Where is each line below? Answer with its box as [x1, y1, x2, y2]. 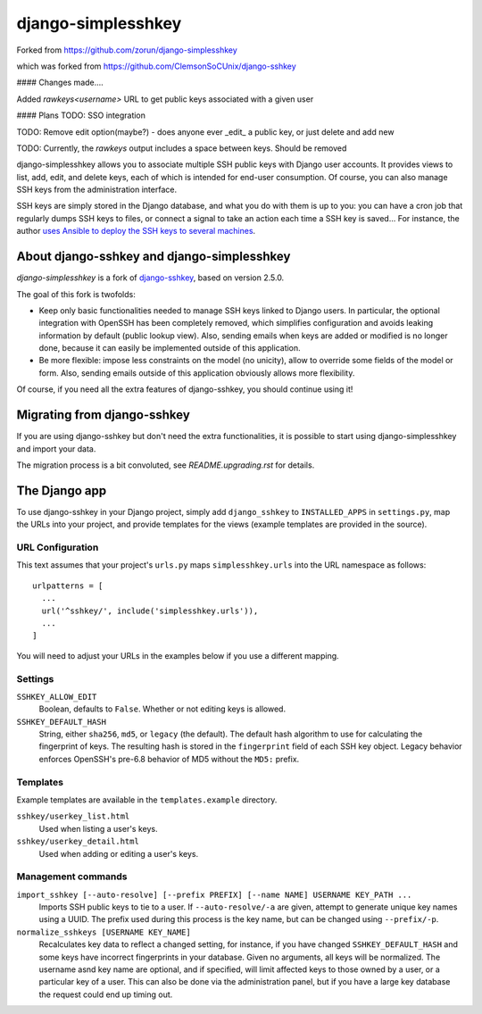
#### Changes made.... [16, 77, 104, 88]
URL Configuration [16, 541, 99, 553]
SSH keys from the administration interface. [16, 184, 178, 195]
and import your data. [16, 443, 96, 454]
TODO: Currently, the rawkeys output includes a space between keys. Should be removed [16, 143, 347, 154]
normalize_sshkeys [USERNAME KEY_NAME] [16, 927, 191, 937]
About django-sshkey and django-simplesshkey [16, 249, 291, 264]
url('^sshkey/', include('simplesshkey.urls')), [41, 605, 259, 616]
